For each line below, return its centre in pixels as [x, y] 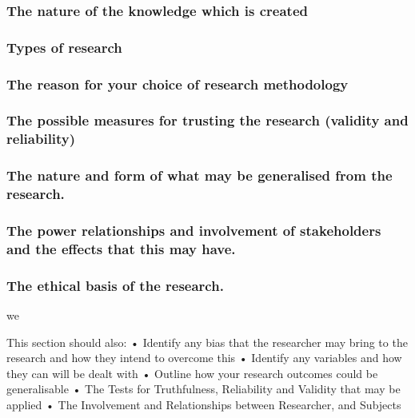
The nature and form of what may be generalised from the [200, 175]
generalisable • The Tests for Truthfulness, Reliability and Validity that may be [204, 389]
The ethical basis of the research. [115, 285]
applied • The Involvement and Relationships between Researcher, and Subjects [204, 405]
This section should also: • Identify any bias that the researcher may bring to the [207, 342]
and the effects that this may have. [121, 248]
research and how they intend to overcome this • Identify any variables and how [204, 358]
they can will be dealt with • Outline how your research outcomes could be [192, 373]
